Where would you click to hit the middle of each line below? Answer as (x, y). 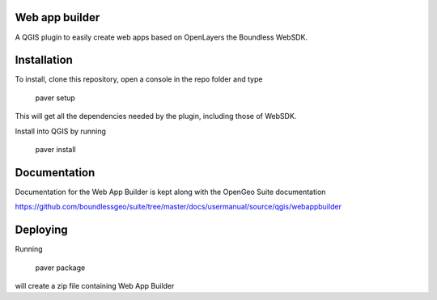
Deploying (41, 230)
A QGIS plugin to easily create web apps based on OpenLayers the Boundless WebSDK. (161, 37)
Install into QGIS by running (61, 131)
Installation (44, 60)
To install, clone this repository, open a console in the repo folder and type (139, 79)
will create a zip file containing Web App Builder (95, 285)
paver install (55, 149)
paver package (60, 268)
